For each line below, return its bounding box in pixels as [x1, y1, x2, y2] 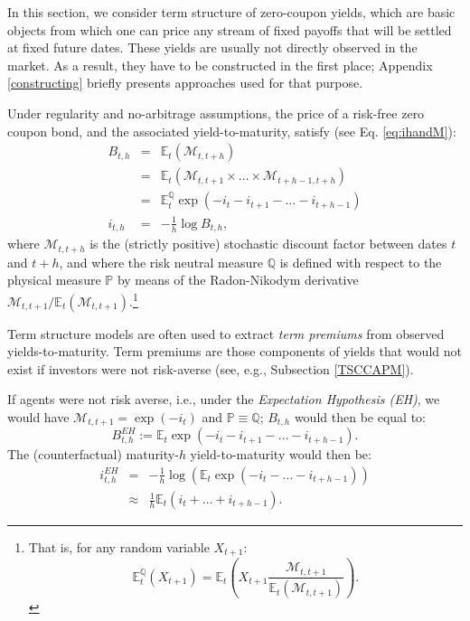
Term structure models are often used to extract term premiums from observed [7, 324, 445, 343]
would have [7, 407, 70, 426]
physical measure [7, 270, 101, 289]
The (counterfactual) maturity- [7, 445, 179, 464]
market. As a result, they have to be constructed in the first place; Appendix [7, 55, 433, 74]
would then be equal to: [294, 407, 426, 426]
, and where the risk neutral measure [59, 252, 263, 271]
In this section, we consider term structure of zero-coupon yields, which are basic [7, 3, 456, 21]
